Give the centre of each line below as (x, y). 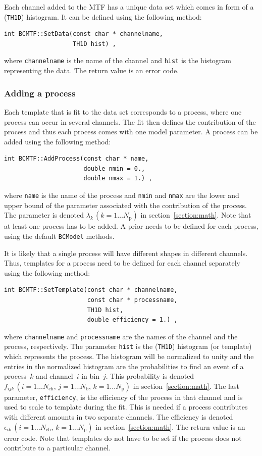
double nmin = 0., (114, 168)
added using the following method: (58, 141)
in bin (90, 376)
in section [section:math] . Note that (196, 215)
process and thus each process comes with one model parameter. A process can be (131, 132)
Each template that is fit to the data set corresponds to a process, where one (123, 111)
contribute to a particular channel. (57, 448)
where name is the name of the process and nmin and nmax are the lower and (122, 195)
